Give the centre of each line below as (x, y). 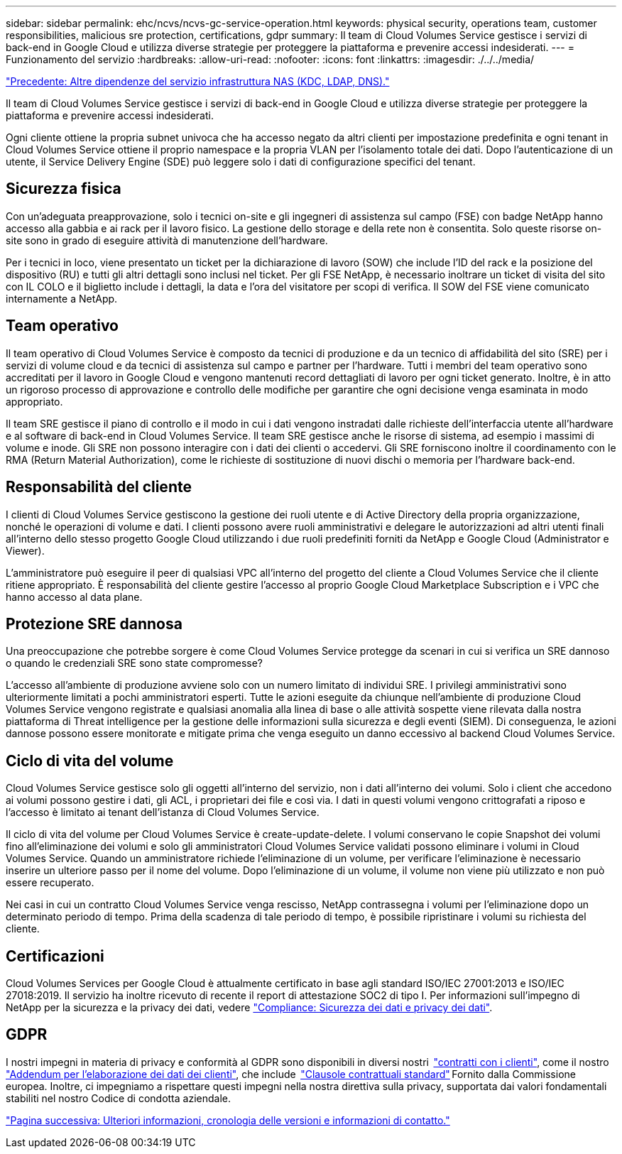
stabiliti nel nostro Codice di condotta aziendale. (118, 1098)
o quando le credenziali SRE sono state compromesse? (134, 663)
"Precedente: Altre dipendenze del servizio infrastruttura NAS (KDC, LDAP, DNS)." (198, 81)
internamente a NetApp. (62, 298)
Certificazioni (55, 956)
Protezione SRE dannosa (94, 624)
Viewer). (25, 550)
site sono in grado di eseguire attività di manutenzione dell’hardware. (167, 240)
